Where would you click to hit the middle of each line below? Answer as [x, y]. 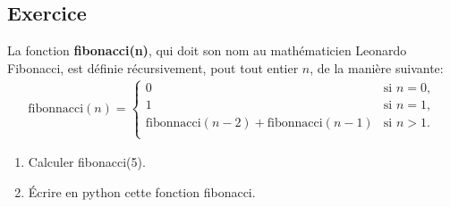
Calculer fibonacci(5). [87, 162]
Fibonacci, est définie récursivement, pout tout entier [153, 67]
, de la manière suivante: [377, 67]
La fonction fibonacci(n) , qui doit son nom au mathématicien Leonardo [207, 50]
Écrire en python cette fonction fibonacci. [142, 191]
